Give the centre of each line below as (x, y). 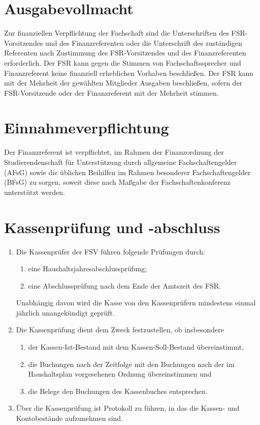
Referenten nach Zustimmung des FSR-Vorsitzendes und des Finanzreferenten (125, 53)
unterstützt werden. (35, 192)
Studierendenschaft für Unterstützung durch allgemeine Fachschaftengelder (121, 162)
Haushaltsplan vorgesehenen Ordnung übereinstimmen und (120, 374)
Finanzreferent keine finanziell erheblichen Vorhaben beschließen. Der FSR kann (129, 73)
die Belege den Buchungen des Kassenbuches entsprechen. (118, 391)
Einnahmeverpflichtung (87, 127)
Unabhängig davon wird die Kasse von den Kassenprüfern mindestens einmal (136, 303)
